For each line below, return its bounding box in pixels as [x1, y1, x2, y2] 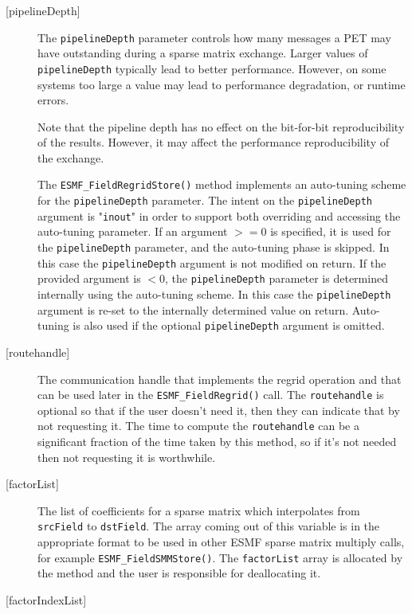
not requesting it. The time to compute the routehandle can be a [37, 417, 359, 434]
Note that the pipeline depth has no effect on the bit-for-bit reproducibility [37, 118, 405, 135]
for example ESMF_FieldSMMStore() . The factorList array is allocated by [37, 549, 403, 565]
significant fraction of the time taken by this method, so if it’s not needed [37, 433, 397, 449]
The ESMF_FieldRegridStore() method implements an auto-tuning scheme [37, 176, 406, 193]
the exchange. [37, 149, 104, 166]
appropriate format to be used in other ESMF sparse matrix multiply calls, [37, 534, 405, 550]
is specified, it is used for [270, 223, 391, 240]
